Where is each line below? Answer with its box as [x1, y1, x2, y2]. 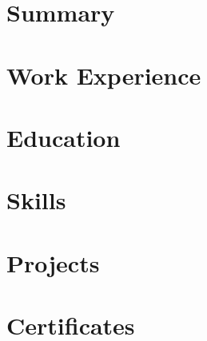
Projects [6, 246, 100, 279]
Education [6, 121, 121, 153]
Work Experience [6, 58, 201, 91]
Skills [6, 184, 66, 216]
